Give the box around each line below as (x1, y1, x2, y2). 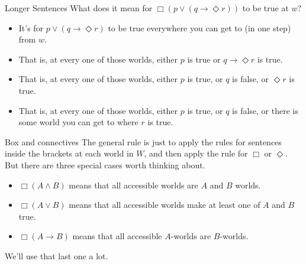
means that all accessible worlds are (69, 178, 198, 191)
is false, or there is (232, 104, 298, 116)
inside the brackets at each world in (5, 147, 134, 159)
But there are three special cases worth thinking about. (5, 158, 205, 171)
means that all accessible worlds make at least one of (69, 198, 260, 211)
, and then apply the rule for (144, 147, 248, 159)
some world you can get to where (18, 116, 138, 128)
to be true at (242, 2, 289, 14)
